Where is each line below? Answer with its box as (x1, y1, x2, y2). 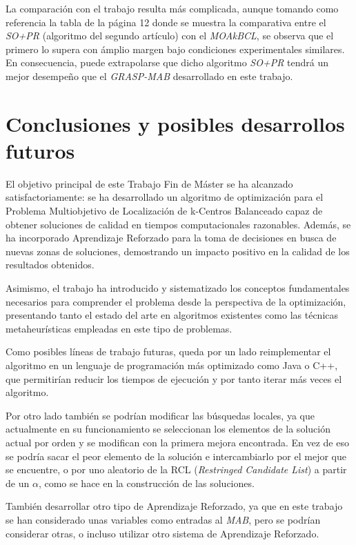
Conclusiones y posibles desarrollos (6, 109, 345, 137)
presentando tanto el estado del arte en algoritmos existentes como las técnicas (6, 308, 339, 322)
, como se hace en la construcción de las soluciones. (38, 475, 255, 490)
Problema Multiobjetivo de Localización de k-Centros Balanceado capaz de (6, 204, 323, 218)
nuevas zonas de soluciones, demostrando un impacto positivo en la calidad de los (6, 244, 350, 258)
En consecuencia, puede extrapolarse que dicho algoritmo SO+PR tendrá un (6, 55, 329, 70)
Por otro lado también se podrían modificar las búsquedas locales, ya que (6, 408, 315, 422)
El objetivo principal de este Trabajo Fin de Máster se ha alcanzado (6, 176, 293, 190)
